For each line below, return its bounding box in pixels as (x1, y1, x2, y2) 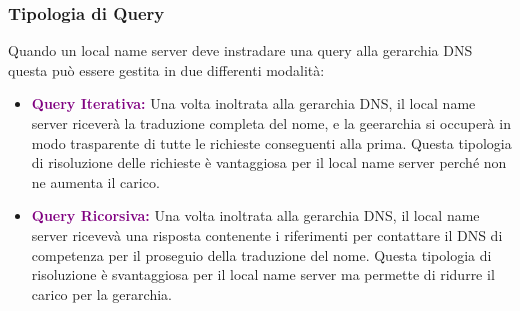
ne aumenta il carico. (31, 171, 160, 192)
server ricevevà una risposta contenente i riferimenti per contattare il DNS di (31, 224, 503, 245)
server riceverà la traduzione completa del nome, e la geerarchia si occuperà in (31, 113, 511, 133)
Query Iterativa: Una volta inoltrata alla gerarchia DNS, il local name (31, 93, 476, 114)
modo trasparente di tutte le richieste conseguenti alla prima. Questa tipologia (31, 132, 512, 153)
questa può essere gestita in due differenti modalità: (8, 59, 325, 80)
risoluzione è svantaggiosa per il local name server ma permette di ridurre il (31, 264, 495, 285)
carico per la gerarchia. (31, 283, 172, 304)
